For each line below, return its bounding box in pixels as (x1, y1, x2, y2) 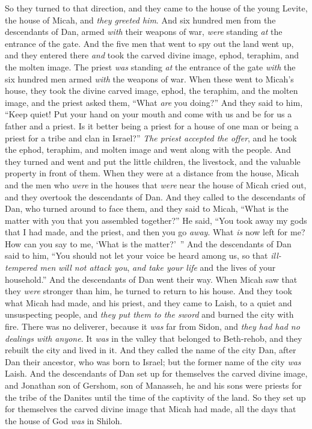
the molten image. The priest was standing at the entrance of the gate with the (5, 60, 296, 73)
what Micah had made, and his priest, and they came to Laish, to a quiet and (5, 296, 292, 309)
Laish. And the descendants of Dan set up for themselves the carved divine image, (5, 367, 308, 380)
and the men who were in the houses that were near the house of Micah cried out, (5, 178, 307, 191)
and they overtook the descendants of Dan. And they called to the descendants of (5, 190, 305, 203)
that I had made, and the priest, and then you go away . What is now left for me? (5, 226, 305, 238)
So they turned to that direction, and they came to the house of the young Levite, (5, 2, 308, 14)
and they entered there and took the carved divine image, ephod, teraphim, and (5, 49, 299, 61)
